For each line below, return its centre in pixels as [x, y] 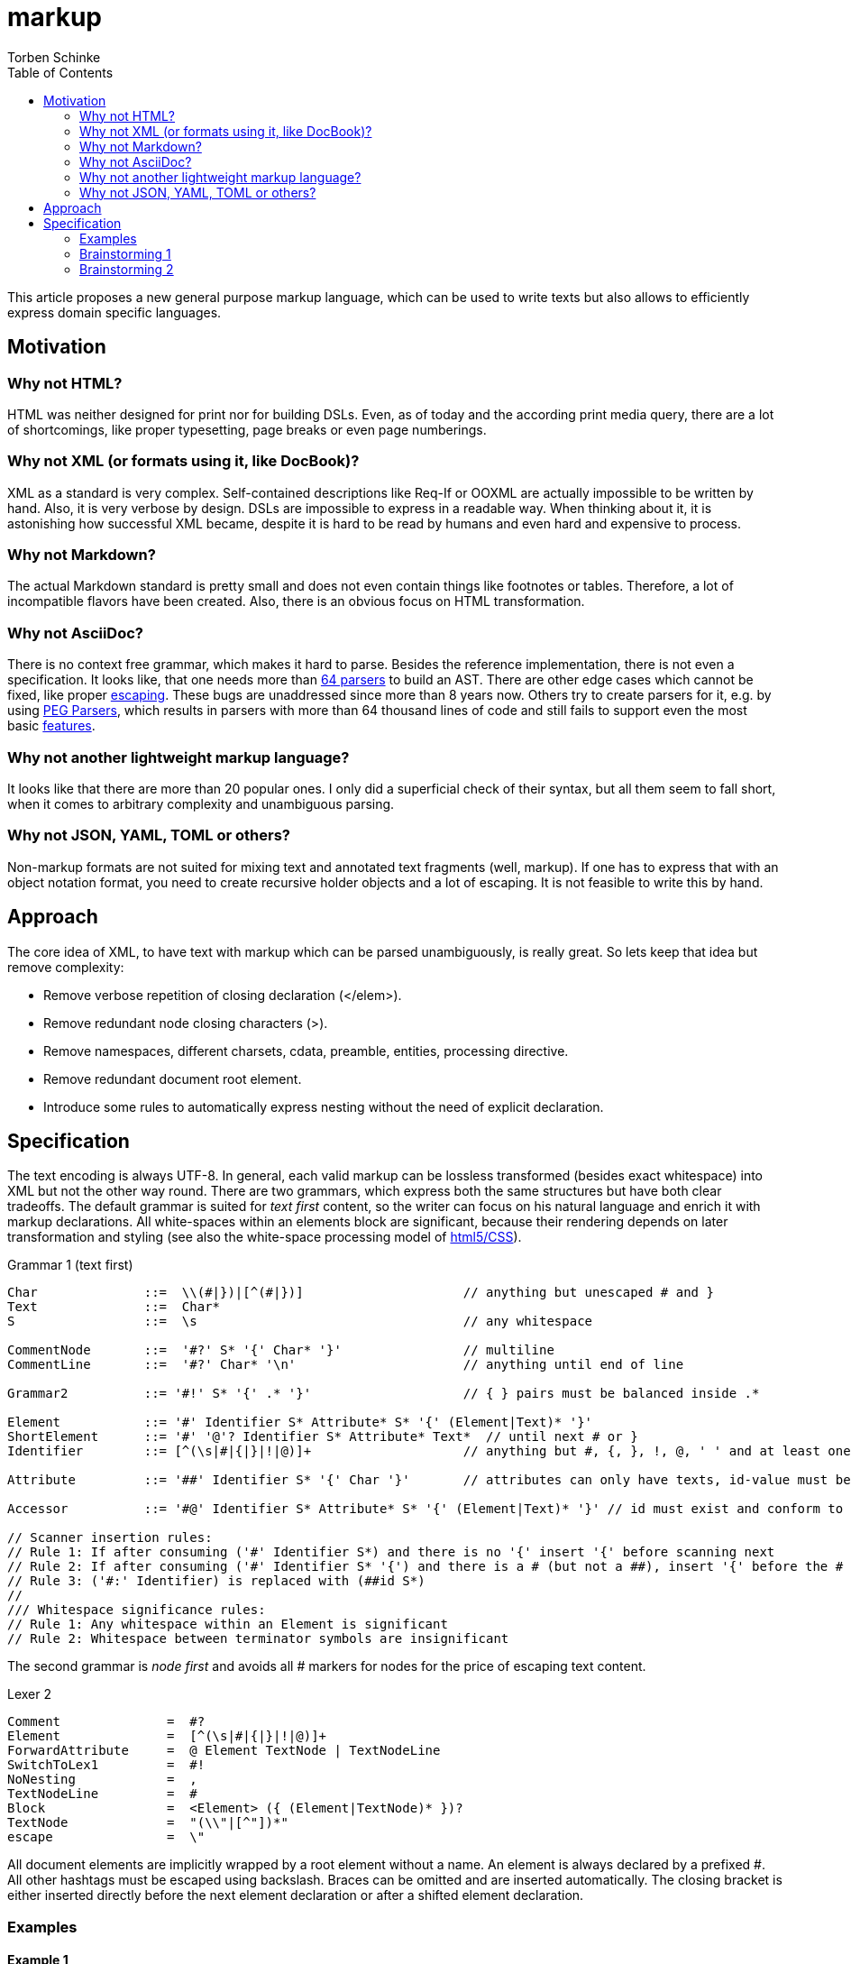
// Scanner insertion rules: [110, 1538]
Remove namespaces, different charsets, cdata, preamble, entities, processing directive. [306, 1051]
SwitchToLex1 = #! [106, 1765]
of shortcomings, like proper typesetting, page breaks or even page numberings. [247, 429]
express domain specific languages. [114, 312]
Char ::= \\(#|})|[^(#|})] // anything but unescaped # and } [361, 1293]
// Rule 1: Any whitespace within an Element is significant [228, 1624]
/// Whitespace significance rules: [137, 1610]
